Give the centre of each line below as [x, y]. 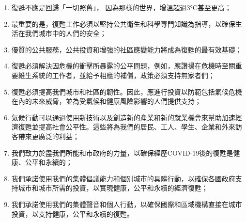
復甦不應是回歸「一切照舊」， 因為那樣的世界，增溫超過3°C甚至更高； [121, 7]
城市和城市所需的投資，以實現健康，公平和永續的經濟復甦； [113, 188]
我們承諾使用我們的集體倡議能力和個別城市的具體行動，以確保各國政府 [123, 178]
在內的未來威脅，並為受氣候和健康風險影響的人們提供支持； [106, 101]
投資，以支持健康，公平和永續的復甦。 [72, 214]
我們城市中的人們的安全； [66, 33]
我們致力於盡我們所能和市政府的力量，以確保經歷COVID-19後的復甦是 [122, 152]
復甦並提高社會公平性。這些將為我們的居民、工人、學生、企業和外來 [127, 127]
